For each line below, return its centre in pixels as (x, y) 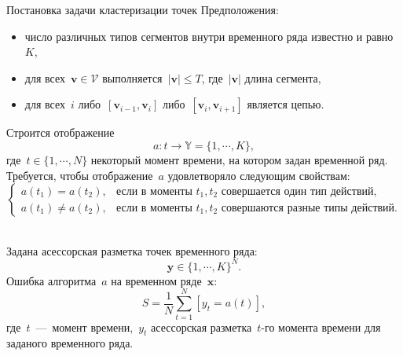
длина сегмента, (283, 77)
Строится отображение (60, 132)
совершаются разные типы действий (308, 208)
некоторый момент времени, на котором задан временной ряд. (239, 159)
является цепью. (286, 104)
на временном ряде (156, 280)
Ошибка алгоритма (51, 280)
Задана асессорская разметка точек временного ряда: (132, 250)
